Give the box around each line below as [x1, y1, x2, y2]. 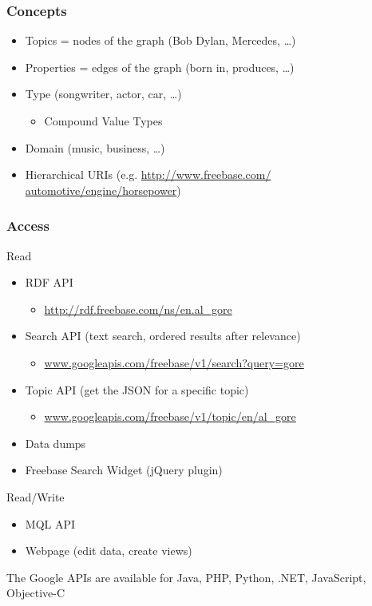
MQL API [25, 515, 76, 532]
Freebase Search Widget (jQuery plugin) [25, 461, 223, 478]
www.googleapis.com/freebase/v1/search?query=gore [44, 354, 304, 370]
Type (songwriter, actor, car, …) [25, 85, 182, 102]
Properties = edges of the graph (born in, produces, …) [25, 58, 295, 75]
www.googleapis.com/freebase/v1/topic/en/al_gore [44, 408, 296, 425]
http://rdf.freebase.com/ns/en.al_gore [44, 300, 232, 317]
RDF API [25, 274, 73, 291]
